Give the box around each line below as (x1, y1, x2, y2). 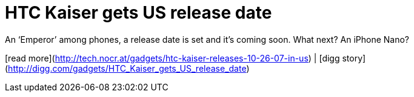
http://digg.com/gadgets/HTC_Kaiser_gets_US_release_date (8, 63, 247, 74)
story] (342, 52, 366, 63)
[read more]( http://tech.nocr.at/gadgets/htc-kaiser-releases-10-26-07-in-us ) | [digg (5, 52, 340, 63)
